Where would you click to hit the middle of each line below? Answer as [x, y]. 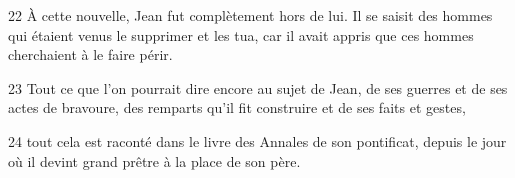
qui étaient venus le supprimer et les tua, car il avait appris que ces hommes [241, 34]
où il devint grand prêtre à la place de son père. [154, 160]
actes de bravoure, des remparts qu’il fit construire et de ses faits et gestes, [237, 107]
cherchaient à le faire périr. [90, 54]
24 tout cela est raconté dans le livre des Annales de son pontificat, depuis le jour [257, 140]
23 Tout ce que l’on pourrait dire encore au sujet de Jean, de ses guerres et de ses [258, 87]
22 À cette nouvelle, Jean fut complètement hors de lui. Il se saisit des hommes [250, 15]
